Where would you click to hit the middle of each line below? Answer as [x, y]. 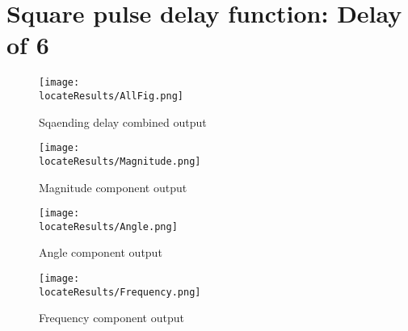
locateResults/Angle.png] [108, 226]
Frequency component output [111, 318]
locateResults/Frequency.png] [120, 292]
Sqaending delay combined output [123, 122]
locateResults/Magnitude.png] [120, 161]
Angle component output [101, 252]
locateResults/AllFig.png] [111, 96]
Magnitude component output [113, 187]
